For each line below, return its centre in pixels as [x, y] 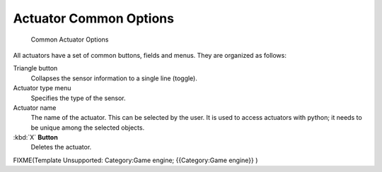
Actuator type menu [42, 88]
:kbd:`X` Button [35, 137]
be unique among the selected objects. [88, 128]
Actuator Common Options [94, 18]
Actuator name [35, 107]
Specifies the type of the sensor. [79, 98]
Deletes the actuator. [61, 147]
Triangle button [35, 68]
